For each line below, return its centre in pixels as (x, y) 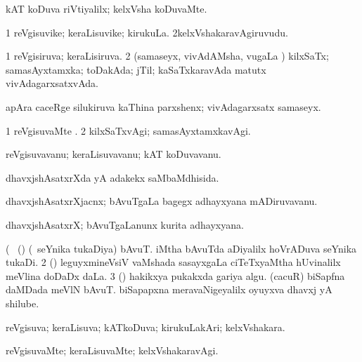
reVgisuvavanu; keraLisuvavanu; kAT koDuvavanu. (114, 154)
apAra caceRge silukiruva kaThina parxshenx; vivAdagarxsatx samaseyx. (163, 106)
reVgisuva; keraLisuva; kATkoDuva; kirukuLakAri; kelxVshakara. (146, 327)
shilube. (22, 303)
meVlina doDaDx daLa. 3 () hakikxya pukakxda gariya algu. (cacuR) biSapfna (175, 275)
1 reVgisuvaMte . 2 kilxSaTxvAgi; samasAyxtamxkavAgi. (128, 130)
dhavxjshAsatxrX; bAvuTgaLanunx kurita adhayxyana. (125, 224)
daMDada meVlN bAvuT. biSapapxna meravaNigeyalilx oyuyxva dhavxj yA (169, 289)
